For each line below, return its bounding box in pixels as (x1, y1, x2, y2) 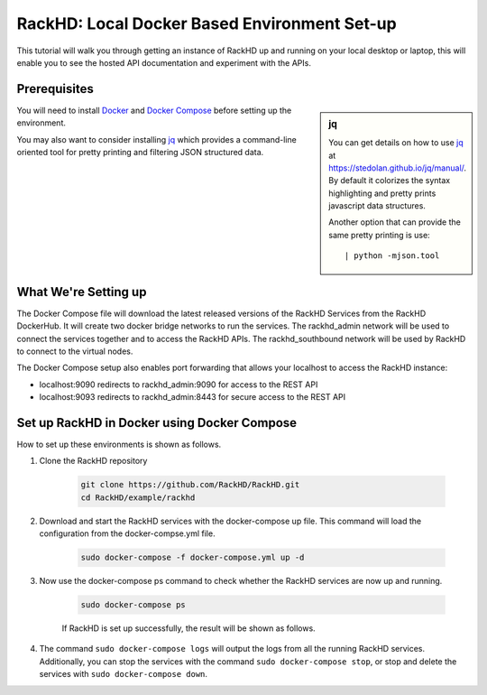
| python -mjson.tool (344, 251, 440, 261)
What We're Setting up (16, 284, 147, 300)
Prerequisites (16, 81, 94, 97)
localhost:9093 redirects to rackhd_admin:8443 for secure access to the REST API (39, 392, 346, 403)
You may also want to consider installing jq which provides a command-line (16, 134, 297, 144)
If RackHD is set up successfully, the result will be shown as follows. (61, 623, 316, 634)
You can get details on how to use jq (328, 137, 464, 148)
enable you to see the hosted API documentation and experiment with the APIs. (16, 57, 311, 68)
